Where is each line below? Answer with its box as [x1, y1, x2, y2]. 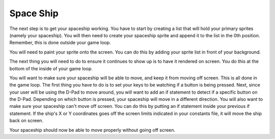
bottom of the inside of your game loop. [9, 65, 93, 71]
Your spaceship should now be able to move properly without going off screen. [9, 127, 176, 133]
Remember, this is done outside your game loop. [9, 40, 112, 46]
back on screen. [9, 118, 43, 124]
